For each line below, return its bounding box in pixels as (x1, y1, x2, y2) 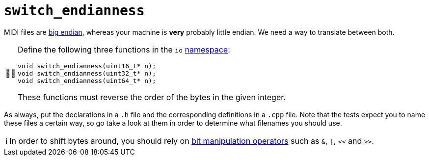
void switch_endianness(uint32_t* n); (18, 69, 156, 77)
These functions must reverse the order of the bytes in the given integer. (18, 92, 286, 102)
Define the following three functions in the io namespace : (18, 44, 230, 54)
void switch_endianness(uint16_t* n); (18, 62, 156, 70)
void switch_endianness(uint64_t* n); (18, 77, 156, 84)
